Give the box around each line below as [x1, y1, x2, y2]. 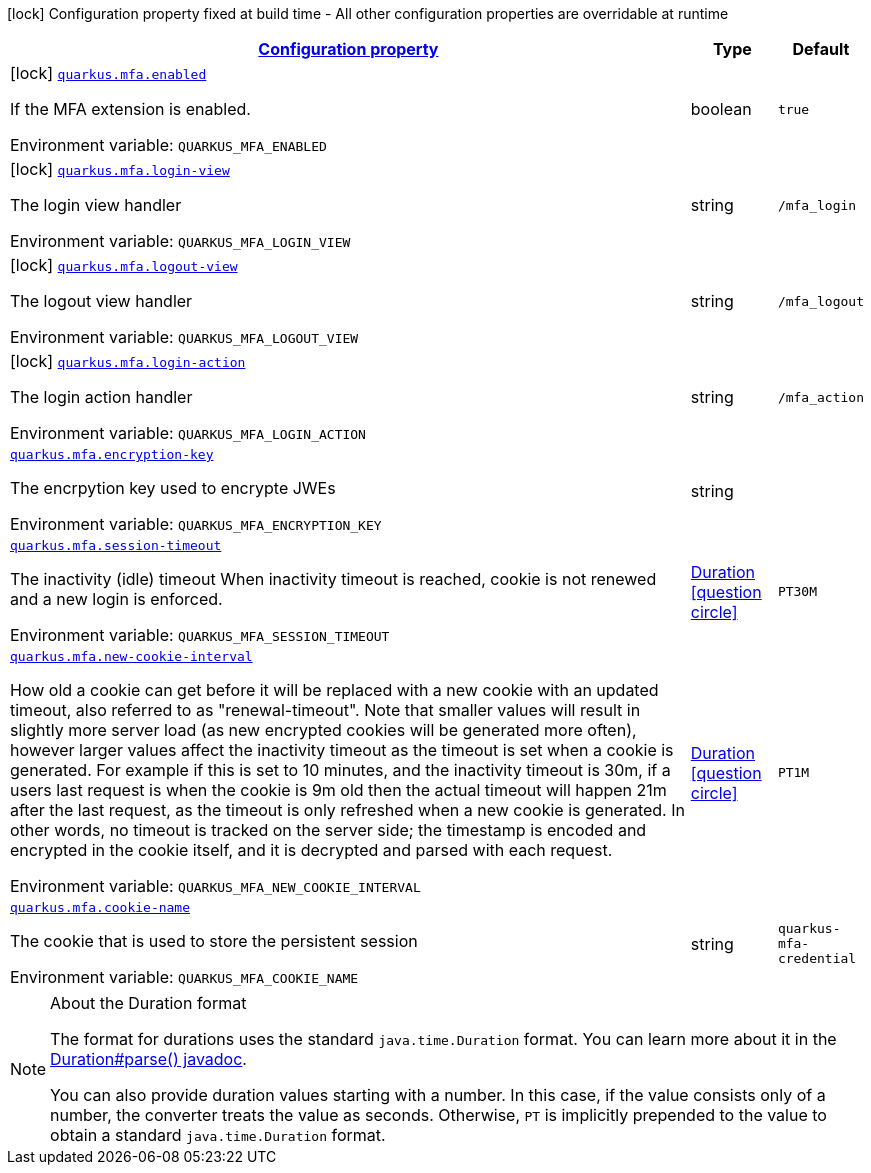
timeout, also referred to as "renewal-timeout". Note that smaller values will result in [10, 700, 641, 720]
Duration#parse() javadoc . [50, 1049, 247, 1069]
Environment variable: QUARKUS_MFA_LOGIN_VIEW [10, 231, 351, 251]
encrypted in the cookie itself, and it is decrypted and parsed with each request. [10, 840, 613, 860]
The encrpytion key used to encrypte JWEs [10, 478, 336, 498]
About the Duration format [50, 993, 247, 1013]
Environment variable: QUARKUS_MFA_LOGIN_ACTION [10, 423, 366, 443]
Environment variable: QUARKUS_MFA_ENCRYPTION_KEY [10, 514, 382, 534]
